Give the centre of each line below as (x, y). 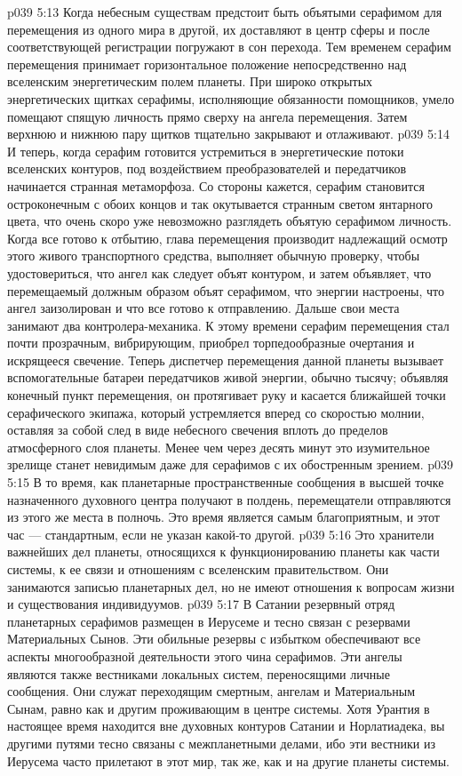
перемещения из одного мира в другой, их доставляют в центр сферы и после (219, 29)
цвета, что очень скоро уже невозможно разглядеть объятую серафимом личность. (230, 221)
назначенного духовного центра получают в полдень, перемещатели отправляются (229, 499)
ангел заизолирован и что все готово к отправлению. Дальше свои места (203, 308)
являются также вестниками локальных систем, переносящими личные (199, 673)
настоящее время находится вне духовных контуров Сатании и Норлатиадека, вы (226, 726)
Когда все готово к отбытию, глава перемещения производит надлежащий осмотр (227, 238)
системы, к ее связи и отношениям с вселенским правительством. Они (198, 569)
